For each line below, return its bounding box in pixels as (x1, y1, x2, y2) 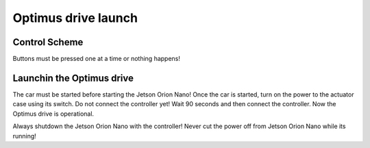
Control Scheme (12, 36, 84, 48)
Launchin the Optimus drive (12, 72, 134, 84)
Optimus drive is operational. (12, 110, 95, 118)
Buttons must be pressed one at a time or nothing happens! (12, 55, 181, 63)
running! (12, 132, 37, 140)
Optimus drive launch (12, 10, 138, 25)
